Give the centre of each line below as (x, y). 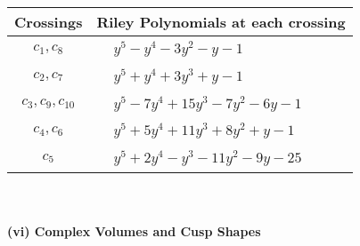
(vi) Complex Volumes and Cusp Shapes (134, 230)
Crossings (49, 22)
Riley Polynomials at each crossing (221, 22)
